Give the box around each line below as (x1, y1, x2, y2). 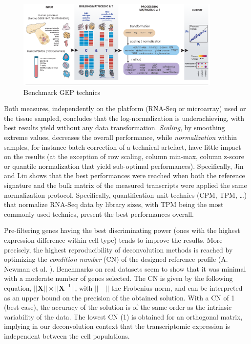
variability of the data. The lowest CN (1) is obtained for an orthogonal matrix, (4, 311, 243, 321)
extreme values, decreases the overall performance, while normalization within (4, 132, 237, 142)
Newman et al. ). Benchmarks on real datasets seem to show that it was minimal (4, 263, 246, 274)
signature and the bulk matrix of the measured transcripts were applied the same (4, 180, 247, 190)
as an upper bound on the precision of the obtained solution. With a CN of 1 (4, 292, 235, 302)
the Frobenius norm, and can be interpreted (111, 282, 243, 293)
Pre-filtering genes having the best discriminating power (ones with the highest (4, 225, 240, 235)
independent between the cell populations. (4, 330, 130, 341)
